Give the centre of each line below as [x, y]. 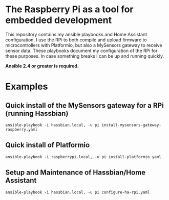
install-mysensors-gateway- [131, 125]
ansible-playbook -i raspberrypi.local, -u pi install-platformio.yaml [83, 157]
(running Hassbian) [37, 113]
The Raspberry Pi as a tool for [70, 9]
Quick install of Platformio [48, 145]
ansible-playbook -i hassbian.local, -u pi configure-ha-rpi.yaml [78, 192]
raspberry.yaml [22, 129]
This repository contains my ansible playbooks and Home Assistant [76, 34]
